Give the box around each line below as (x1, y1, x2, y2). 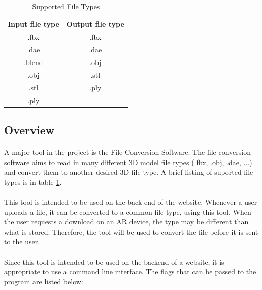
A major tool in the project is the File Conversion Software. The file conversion (4, 147, 251, 157)
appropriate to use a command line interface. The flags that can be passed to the (4, 266, 256, 277)
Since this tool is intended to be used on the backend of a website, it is (4, 256, 224, 267)
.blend (24, 57, 43, 68)
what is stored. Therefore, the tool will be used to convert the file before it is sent (4, 226, 258, 237)
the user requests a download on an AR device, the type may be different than (4, 216, 249, 227)
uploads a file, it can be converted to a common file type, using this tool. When (4, 206, 251, 217)
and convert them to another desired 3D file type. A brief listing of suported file (4, 167, 253, 177)
